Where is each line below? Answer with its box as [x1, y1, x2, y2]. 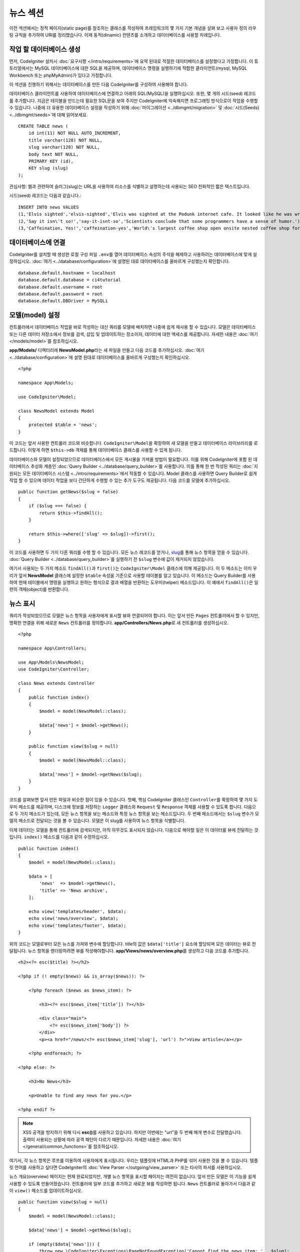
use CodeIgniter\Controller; [18, 667, 89, 672]
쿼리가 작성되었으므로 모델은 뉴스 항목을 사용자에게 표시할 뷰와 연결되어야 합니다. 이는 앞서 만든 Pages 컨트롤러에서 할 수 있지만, [9, 612, 259, 618]
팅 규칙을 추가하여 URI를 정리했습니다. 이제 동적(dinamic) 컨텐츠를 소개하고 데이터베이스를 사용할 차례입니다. [9, 32, 221, 38]
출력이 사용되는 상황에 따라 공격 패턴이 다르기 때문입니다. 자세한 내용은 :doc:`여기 [22, 1136, 181, 1142]
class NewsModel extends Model [18, 408, 95, 414]
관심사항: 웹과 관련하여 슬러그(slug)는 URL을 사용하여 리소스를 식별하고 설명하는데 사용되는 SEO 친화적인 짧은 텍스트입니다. [9, 183, 250, 190]
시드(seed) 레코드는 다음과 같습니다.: [9, 193, 81, 199]
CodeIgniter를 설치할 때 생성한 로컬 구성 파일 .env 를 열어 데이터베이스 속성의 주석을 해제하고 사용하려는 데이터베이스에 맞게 [9, 251, 252, 257]
